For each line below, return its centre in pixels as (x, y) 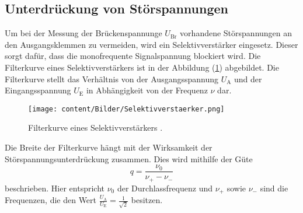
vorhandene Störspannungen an (236, 33)
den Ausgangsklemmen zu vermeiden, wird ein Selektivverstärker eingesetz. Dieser (151, 44)
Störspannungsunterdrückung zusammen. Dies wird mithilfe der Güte (129, 158)
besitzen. (147, 200)
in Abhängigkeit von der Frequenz (147, 90)
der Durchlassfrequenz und (165, 188)
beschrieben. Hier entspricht (55, 188)
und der (248, 78)
